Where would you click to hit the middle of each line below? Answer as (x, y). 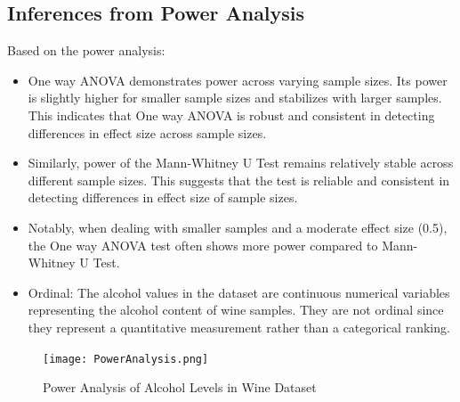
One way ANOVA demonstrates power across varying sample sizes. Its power (238, 80)
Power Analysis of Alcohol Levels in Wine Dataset (180, 387)
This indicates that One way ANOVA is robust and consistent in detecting (231, 115)
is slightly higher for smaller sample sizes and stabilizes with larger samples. (235, 98)
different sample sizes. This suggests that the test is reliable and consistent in (239, 180)
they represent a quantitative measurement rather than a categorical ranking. (239, 327)
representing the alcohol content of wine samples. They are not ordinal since (236, 310)
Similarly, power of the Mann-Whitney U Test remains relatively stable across (241, 163)
